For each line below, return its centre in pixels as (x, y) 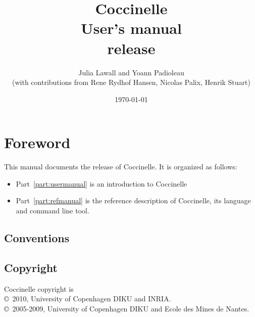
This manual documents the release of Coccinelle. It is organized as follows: (121, 167)
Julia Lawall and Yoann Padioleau (131, 72)
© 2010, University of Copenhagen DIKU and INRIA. (88, 299)
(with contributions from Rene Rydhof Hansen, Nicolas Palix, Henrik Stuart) (131, 82)
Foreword (37, 142)
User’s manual (131, 28)
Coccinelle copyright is (39, 288)
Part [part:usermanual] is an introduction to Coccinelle (101, 183)
